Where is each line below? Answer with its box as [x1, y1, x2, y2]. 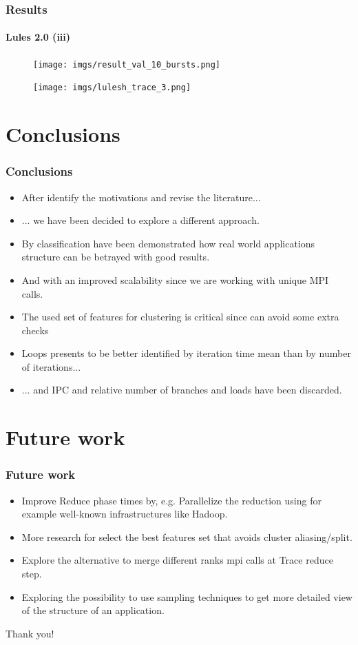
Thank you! [6, 626, 54, 640]
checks [21, 322, 49, 337]
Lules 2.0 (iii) [6, 30, 71, 44]
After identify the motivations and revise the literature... [21, 190, 261, 204]
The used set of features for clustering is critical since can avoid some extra [21, 309, 339, 324]
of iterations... [21, 359, 81, 373]
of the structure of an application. [21, 603, 165, 617]
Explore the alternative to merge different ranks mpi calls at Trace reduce [21, 553, 333, 567]
